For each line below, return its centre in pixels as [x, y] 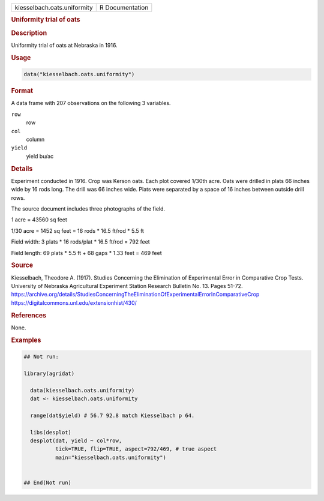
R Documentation [124, 7]
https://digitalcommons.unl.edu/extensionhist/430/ [74, 302]
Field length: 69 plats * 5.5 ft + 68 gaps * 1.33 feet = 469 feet [86, 253]
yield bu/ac [40, 156]
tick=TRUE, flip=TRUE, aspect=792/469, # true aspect [136, 449]
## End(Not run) [48, 482]
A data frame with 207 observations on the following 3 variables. [91, 103]
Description [29, 33]
